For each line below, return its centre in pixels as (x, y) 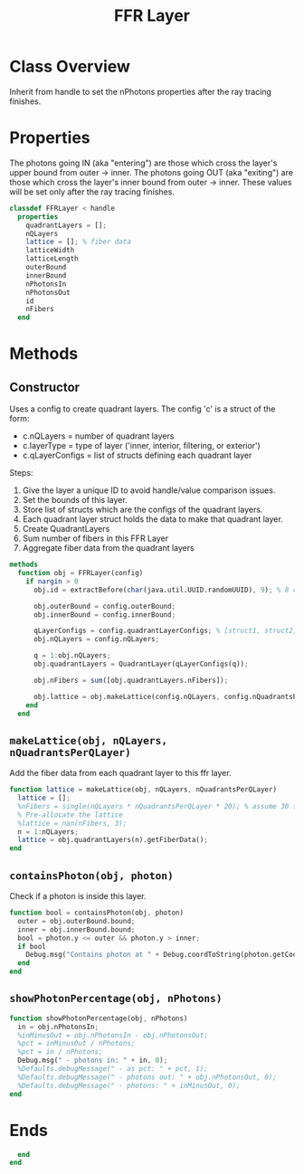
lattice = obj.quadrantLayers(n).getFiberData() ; (113, 840)
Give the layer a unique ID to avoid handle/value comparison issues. (149, 490)
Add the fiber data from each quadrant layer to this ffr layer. (121, 773)
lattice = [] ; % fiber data (78, 242)
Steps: (21, 473)
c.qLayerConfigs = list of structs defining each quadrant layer (137, 455)
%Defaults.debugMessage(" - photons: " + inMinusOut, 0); (129, 1085)
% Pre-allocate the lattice (71, 815)
